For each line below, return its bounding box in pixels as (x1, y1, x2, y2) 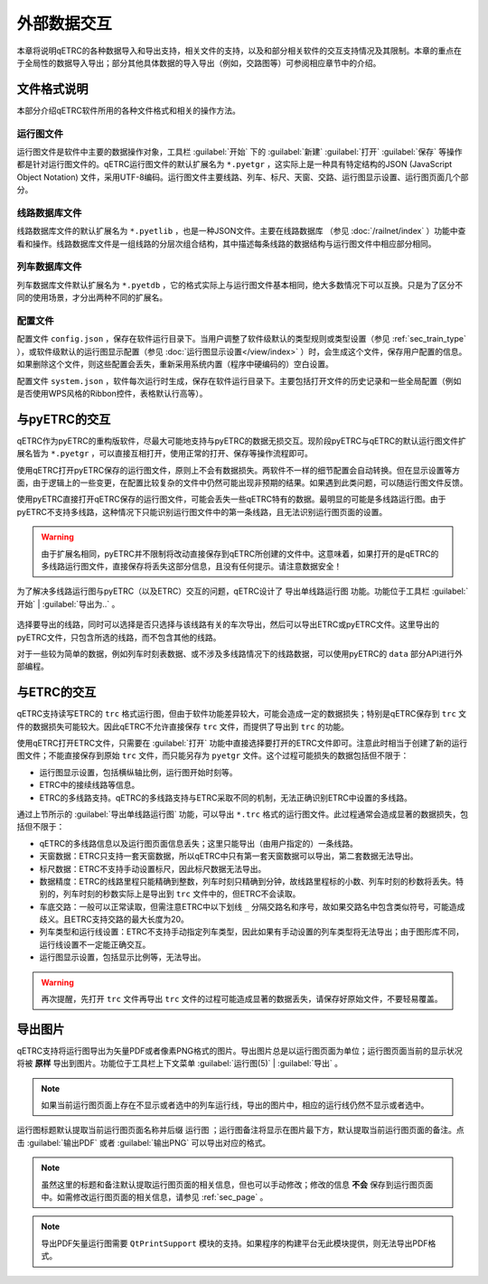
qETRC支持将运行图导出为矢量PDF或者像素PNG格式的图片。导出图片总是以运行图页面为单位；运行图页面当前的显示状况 (16, 1045, 463, 1056)
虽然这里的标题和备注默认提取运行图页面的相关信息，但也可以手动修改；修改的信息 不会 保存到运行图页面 (41, 1179, 434, 1190)
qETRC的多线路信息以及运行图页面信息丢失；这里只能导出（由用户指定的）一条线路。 (39, 838, 359, 848)
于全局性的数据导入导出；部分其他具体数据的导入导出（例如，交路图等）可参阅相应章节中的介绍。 (16, 57, 381, 68)
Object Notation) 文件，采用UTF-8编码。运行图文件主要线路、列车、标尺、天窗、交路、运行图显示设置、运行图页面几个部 (16, 172, 469, 183)
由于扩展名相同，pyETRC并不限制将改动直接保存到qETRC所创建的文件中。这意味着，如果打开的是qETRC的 (41, 548, 439, 559)
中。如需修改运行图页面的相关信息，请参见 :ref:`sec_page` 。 (41, 1192, 268, 1203)
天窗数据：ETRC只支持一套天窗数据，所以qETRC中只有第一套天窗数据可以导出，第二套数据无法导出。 (39, 850, 418, 862)
